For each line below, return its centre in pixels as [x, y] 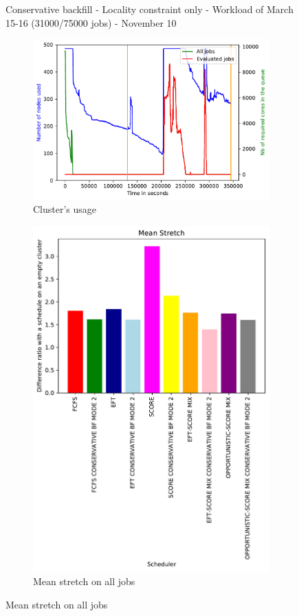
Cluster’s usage [65, 209]
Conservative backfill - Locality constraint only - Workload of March [149, 9]
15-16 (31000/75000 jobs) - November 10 [91, 22]
